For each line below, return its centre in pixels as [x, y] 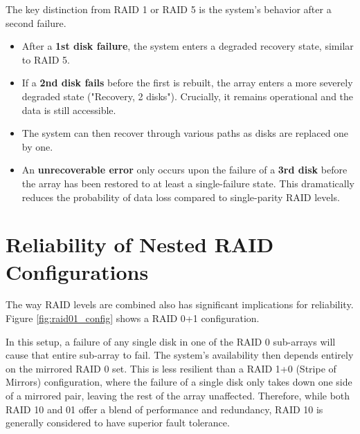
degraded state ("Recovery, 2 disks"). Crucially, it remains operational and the [188, 96]
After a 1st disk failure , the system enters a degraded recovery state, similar [188, 46]
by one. [37, 146]
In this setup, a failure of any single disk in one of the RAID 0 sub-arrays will [171, 341]
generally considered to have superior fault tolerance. [118, 423]
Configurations [77, 271]
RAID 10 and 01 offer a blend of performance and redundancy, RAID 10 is [164, 409]
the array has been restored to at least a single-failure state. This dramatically [188, 183]
